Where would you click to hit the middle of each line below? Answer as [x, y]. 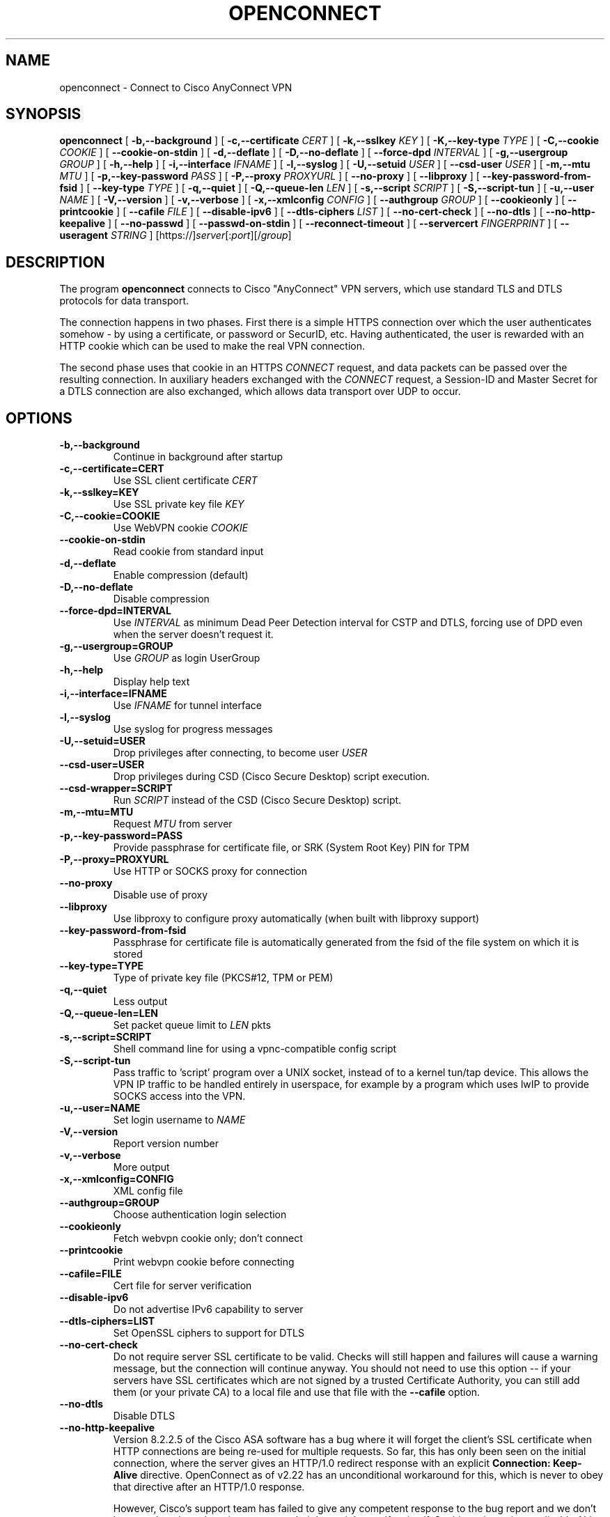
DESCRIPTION [55, 262]
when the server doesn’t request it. [193, 635]
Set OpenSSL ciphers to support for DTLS [209, 1333]
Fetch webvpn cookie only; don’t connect [208, 1238]
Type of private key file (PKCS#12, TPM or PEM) [223, 978]
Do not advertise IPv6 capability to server [208, 1309]
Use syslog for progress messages [193, 729]
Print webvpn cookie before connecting [204, 1262]
